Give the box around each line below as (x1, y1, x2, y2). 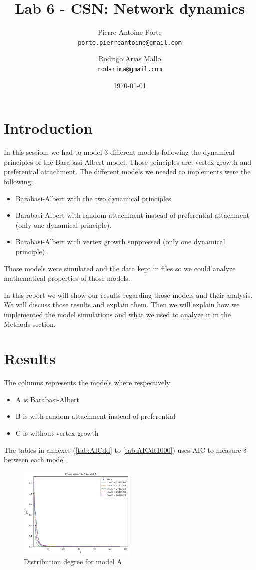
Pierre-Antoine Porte (98, 27, 162, 37)
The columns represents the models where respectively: (4, 377, 172, 388)
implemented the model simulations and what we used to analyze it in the (4, 309, 231, 319)
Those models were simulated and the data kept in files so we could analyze (4, 263, 236, 273)
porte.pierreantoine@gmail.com (78, 39, 182, 46)
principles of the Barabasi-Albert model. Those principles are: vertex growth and (4, 156, 252, 167)
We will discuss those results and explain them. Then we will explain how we (4, 299, 240, 310)
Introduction (4, 118, 93, 138)
